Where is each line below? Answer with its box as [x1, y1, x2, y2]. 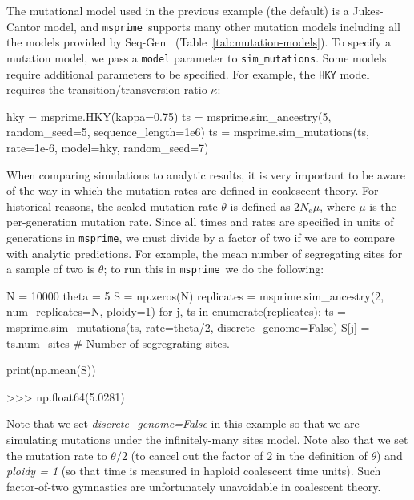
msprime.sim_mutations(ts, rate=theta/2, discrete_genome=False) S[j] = [6, 319, 370, 335]
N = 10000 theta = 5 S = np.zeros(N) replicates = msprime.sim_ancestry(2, [6, 287, 384, 304]
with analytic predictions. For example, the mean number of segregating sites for [6, 244, 403, 261]
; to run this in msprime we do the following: [103, 260, 324, 277]
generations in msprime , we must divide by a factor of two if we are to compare [6, 228, 395, 245]
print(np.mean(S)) [6, 361, 96, 378]
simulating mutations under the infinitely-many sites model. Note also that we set [6, 430, 408, 447]
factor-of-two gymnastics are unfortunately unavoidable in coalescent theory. [6, 478, 381, 494]
